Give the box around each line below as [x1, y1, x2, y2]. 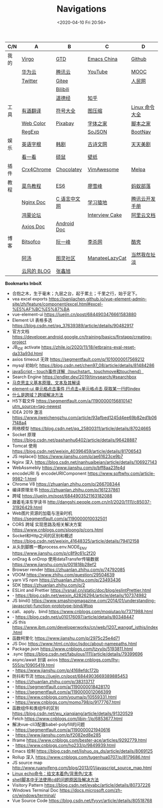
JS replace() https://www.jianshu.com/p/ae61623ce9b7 [12, 453, 123, 459]
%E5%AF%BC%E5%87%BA [12, 306, 70, 312]
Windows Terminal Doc [12, 787, 59, 793]
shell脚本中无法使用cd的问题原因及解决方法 [12, 776, 99, 782]
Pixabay [55, 120, 74, 127]
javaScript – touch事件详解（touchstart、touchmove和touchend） [12, 368, 144, 374]
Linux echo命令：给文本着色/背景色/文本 [12, 771, 93, 776]
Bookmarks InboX [5, 280, 42, 286]
